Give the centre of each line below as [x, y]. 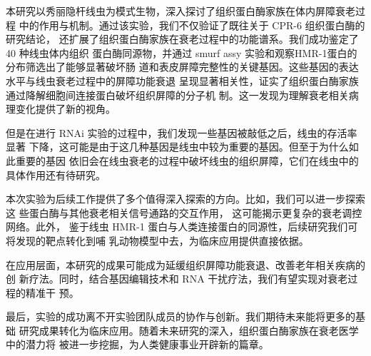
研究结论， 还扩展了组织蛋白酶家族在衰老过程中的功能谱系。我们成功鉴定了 [182, 39]
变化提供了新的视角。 [65, 109]
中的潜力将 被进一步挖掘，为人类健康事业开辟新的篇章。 [137, 344]
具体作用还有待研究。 [56, 174]
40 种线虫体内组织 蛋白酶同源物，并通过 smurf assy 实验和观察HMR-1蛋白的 [182, 52]
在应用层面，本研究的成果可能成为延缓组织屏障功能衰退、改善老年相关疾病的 [185, 264]
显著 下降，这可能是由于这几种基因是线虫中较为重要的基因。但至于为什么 [177, 147]
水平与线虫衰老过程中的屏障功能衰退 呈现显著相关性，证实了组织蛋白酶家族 [182, 80]
